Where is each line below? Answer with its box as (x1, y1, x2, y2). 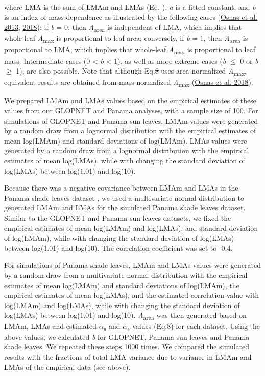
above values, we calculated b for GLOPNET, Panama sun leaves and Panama (4, 331, 250, 342)
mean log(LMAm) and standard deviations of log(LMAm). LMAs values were (4, 135, 247, 146)
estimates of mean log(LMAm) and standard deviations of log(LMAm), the (4, 279, 239, 290)
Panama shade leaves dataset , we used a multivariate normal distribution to (4, 192, 245, 203)
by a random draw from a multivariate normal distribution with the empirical (4, 269, 248, 280)
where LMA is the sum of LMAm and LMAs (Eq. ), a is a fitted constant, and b (4, 2, 256, 12)
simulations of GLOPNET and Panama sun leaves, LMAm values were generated (4, 115, 258, 126)
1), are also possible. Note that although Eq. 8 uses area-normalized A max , (16, 65, 247, 77)
